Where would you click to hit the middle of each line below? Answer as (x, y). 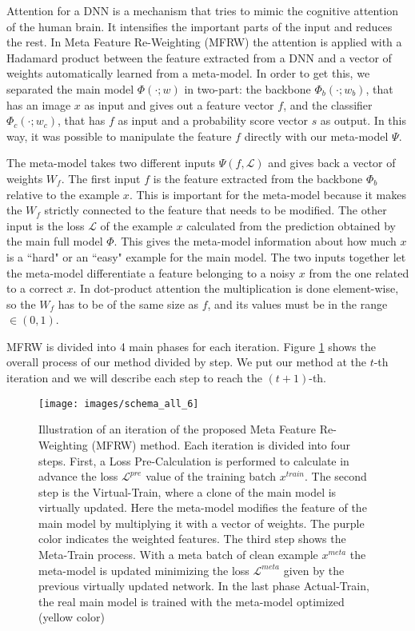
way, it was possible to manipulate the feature (119, 136)
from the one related (359, 272)
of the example (136, 225)
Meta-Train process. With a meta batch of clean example (178, 555)
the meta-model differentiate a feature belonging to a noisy (151, 272)
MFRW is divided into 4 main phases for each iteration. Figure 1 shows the (191, 346)
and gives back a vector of (332, 163)
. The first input (101, 178)
